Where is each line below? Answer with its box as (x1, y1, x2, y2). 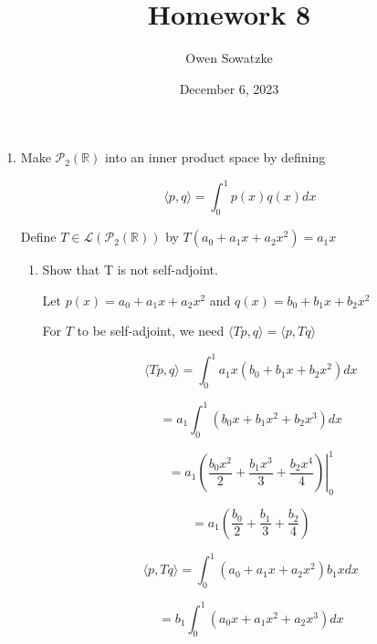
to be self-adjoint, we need (77, 321, 225, 340)
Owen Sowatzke (185, 48, 273, 68)
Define (20, 227, 57, 246)
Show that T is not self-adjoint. (42, 260, 218, 279)
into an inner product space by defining (104, 148, 326, 167)
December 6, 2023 (179, 78, 279, 98)
